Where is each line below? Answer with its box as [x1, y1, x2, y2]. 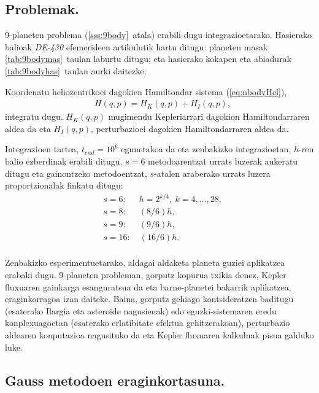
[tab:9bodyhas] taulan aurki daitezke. [5, 64, 147, 77]
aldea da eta [5, 122, 51, 134]
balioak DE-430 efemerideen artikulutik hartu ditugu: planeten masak [5, 40, 268, 53]
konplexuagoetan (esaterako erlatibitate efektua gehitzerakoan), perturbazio [5, 316, 290, 329]
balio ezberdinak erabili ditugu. [5, 154, 123, 167]
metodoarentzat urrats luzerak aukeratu [148, 154, 298, 167]
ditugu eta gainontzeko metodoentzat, [5, 166, 147, 179]
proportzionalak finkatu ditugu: [5, 179, 123, 192]
